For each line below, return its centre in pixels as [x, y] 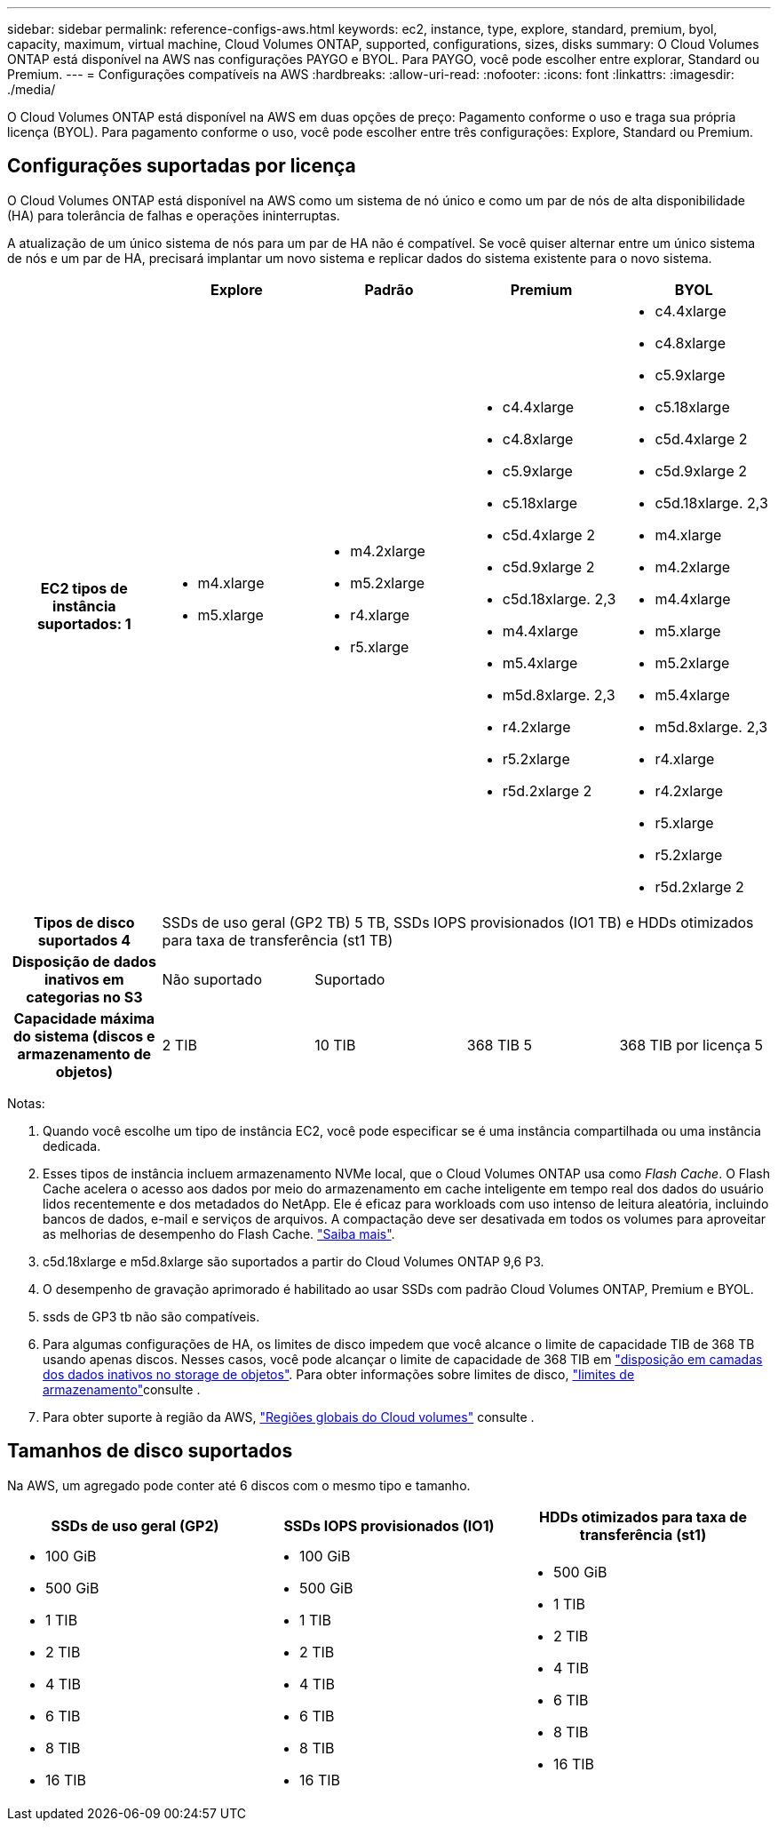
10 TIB [335, 1045]
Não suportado [212, 979]
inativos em [84, 979]
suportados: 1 [84, 623]
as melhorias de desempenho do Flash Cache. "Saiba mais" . [219, 1233]
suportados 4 [84, 940]
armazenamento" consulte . [122, 1389]
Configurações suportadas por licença [182, 166]
